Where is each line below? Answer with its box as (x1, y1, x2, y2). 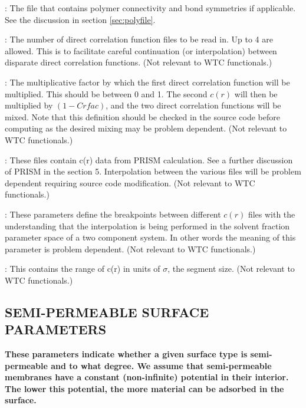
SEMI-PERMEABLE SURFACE (5, 302, 209, 321)
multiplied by (5, 99, 53, 111)
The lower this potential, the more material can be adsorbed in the (5, 382, 284, 394)
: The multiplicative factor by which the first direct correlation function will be (5, 75, 290, 88)
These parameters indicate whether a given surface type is (5, 348, 248, 360)
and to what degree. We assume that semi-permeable (51, 359, 272, 371)
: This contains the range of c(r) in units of (5, 262, 160, 275)
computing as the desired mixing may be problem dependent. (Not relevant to (5, 122, 287, 134)
